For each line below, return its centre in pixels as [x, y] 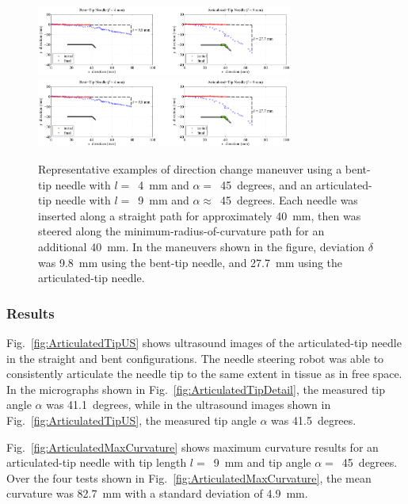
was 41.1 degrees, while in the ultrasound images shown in [189, 405]
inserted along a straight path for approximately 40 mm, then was [200, 215]
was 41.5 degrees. [314, 420]
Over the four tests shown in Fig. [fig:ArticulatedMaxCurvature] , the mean [189, 477]
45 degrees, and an [267, 184]
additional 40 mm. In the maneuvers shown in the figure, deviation [202, 246]
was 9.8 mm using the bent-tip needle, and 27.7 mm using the [191, 262]
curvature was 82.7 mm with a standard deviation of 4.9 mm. [157, 493]
